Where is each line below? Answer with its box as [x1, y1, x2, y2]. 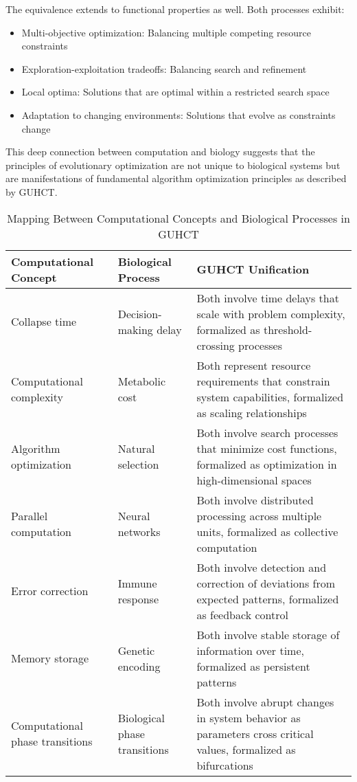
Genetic [117, 642, 155, 658]
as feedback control [196, 606, 288, 623]
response [117, 590, 159, 607]
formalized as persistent [196, 658, 310, 674]
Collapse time [11, 313, 77, 330]
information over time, [196, 642, 304, 658]
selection [117, 456, 159, 472]
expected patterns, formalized [196, 590, 339, 607]
